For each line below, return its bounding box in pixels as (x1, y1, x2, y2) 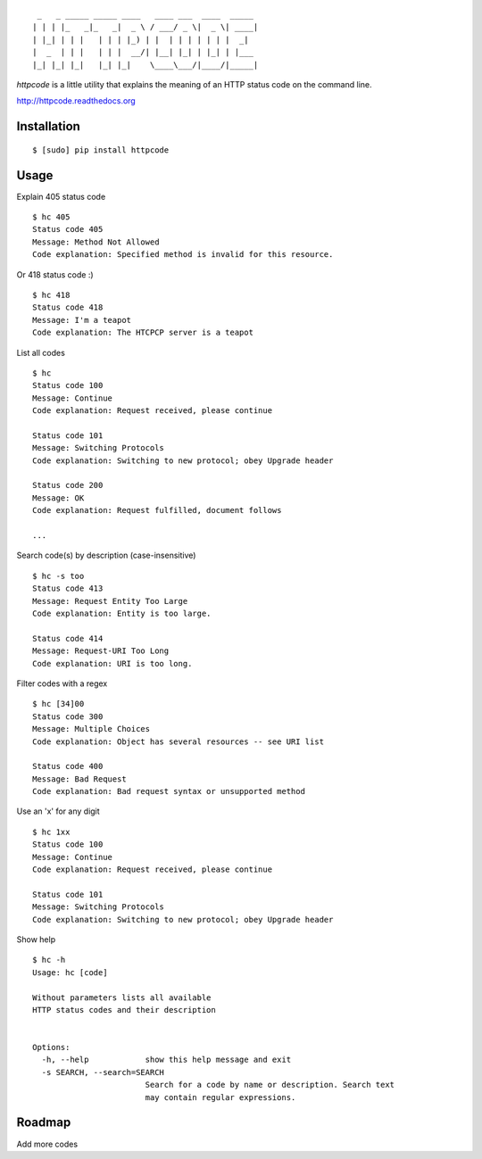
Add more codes (16, 1138, 79, 1149)
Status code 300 (32, 711, 104, 722)
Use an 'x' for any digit (16, 806, 100, 816)
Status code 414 (32, 633, 104, 643)
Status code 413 (32, 584, 104, 593)
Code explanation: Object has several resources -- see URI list (32, 736, 325, 747)
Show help (16, 933, 56, 945)
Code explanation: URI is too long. (32, 658, 193, 668)
